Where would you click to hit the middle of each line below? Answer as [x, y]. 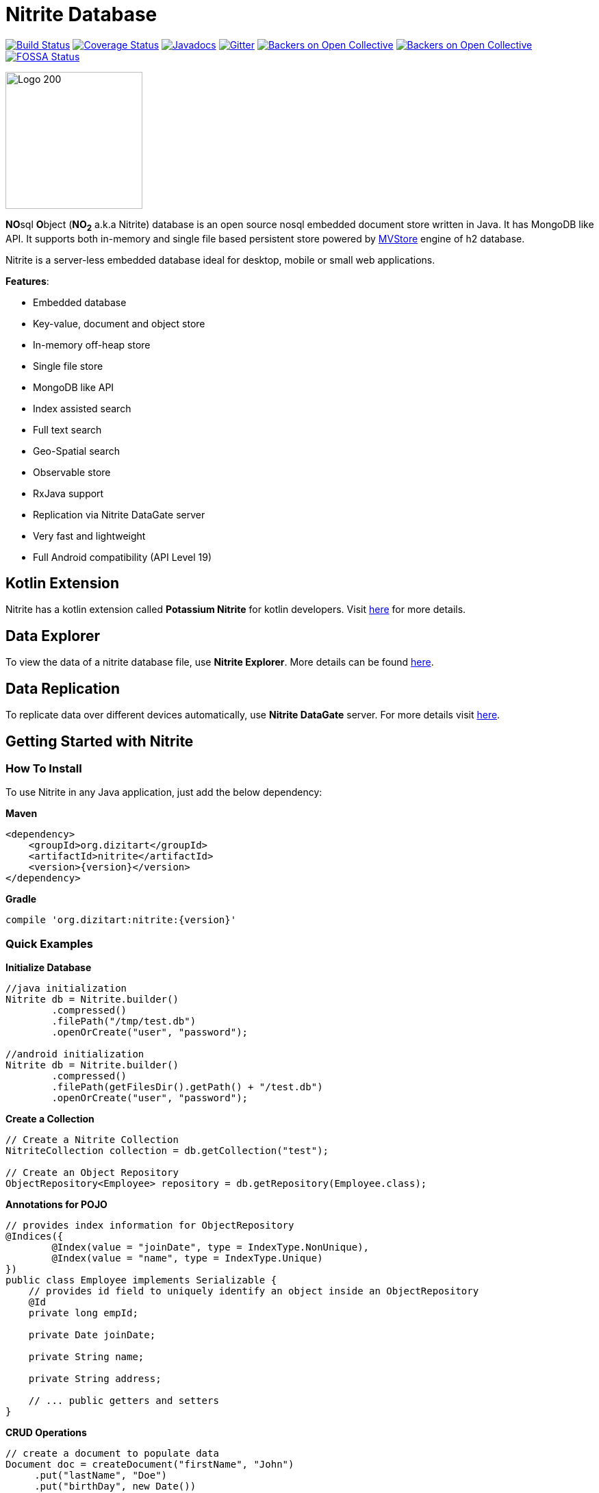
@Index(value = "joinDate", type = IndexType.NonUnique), [211, 1247]
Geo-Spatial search [77, 451]
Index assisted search [82, 408]
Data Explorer [53, 636]
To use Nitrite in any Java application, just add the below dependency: [164, 792]
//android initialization [75, 1054]
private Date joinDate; [92, 1335]
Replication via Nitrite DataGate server [119, 514]
